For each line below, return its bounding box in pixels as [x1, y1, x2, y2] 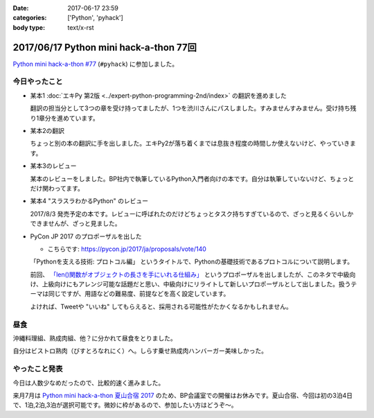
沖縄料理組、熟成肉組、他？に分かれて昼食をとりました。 [12, 334, 177, 342]
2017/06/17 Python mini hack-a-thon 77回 [12, 42, 197, 53]
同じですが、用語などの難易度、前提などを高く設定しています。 [48, 290, 230, 298]
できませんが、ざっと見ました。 [30, 219, 121, 228]
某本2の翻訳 [30, 127, 65, 134]
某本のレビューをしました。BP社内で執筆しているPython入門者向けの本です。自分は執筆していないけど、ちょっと [30, 174, 355, 183]
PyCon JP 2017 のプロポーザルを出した [30, 232, 142, 241]
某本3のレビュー [30, 162, 77, 170]
